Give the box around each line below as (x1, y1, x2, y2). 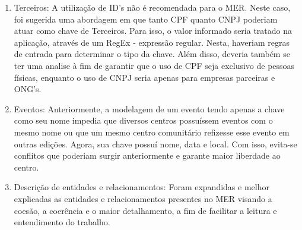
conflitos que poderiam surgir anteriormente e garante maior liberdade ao (14, 149, 281, 162)
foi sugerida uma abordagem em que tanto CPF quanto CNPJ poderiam (14, 12, 278, 25)
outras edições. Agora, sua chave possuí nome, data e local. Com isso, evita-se (14, 137, 297, 150)
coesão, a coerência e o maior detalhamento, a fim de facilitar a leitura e (14, 204, 277, 216)
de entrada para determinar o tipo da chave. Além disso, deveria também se (14, 48, 290, 60)
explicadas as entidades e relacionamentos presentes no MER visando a (14, 192, 272, 204)
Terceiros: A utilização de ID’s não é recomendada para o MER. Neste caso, (14, 1, 291, 13)
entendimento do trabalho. (14, 216, 110, 228)
